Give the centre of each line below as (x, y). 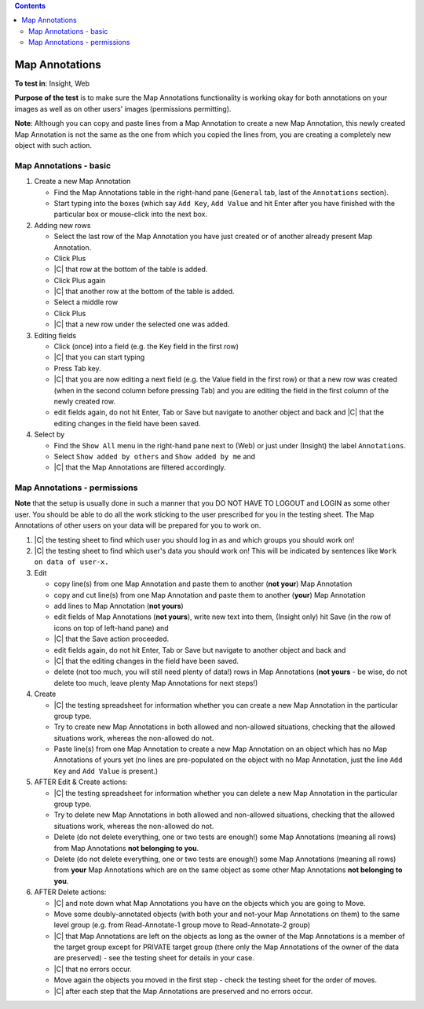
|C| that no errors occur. (93, 969)
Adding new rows (62, 225)
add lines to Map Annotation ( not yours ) (119, 606)
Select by (49, 435)
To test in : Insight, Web (52, 83)
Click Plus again (80, 280)
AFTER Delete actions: (70, 892)
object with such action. (53, 145)
